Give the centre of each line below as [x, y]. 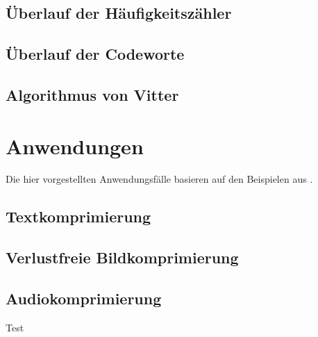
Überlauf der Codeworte [95, 54]
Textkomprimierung [78, 216]
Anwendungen [75, 146]
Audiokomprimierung [84, 298]
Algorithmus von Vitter [92, 94]
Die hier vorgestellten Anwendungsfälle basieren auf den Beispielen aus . [159, 179]
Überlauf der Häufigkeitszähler [119, 13]
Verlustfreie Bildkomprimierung [122, 257]
